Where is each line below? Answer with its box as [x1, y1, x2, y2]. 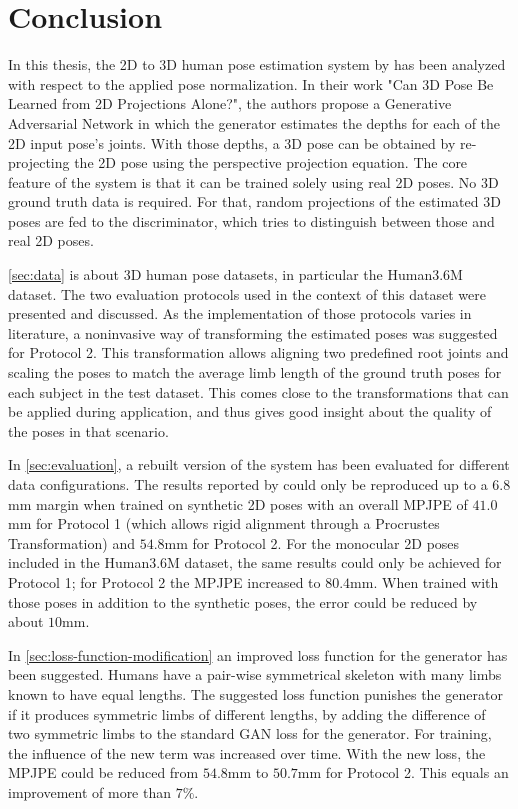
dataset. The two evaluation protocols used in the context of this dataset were [8, 283, 486, 304]
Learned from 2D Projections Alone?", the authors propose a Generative [8, 93, 452, 114]
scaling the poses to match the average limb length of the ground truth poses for [8, 362, 502, 383]
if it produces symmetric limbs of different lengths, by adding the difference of [8, 703, 486, 724]
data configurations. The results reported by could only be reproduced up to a [8, 474, 488, 494]
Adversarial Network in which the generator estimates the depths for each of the [8, 112, 501, 133]
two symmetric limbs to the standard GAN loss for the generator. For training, [8, 723, 492, 744]
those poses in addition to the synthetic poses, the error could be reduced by [8, 591, 478, 612]
